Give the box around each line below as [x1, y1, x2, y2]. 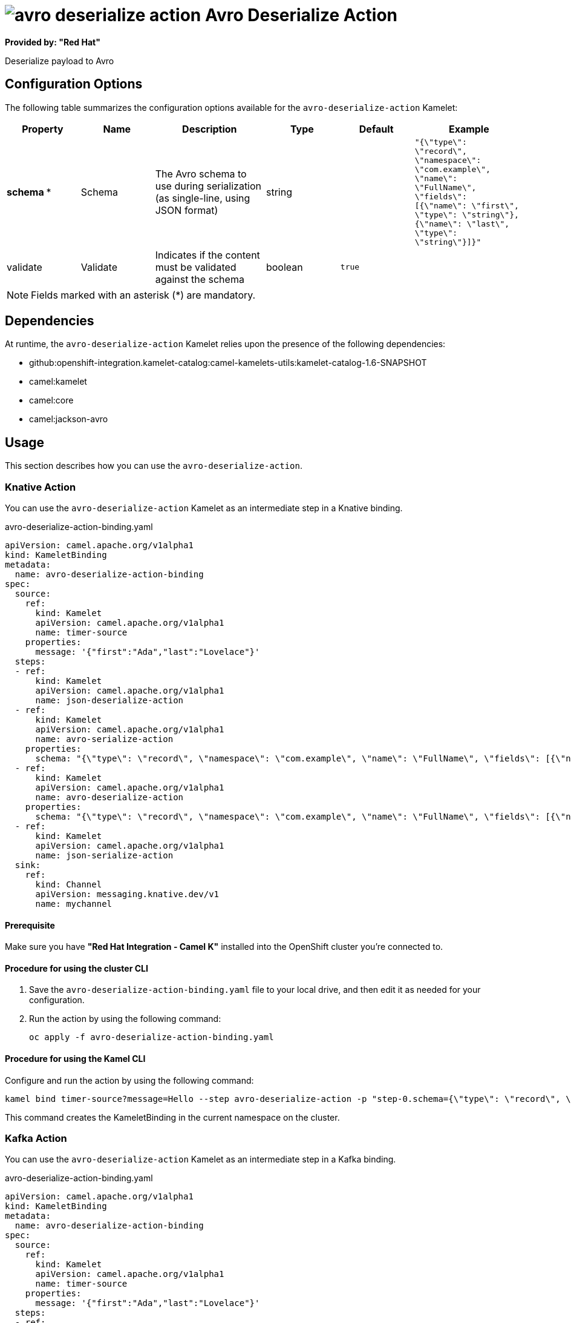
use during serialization [155, 179, 262, 192]
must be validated [155, 260, 237, 273]
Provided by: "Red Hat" [5, 36, 100, 47]
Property [22, 122, 64, 135]
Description [182, 122, 237, 135]
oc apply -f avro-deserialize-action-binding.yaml [29, 1032, 274, 1043]
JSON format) [155, 204, 218, 216]
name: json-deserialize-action [35, 695, 184, 706]
